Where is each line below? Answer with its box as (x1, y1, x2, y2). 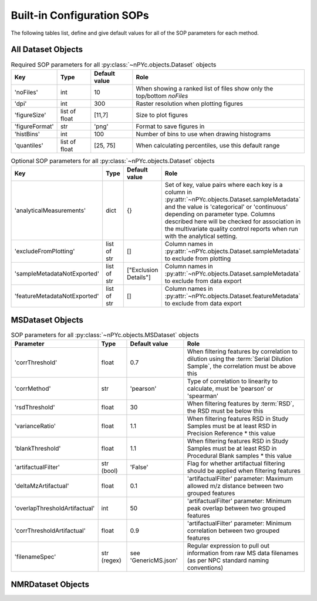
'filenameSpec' (14, 553, 56, 561)
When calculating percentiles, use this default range (136, 141, 280, 149)
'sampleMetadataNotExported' (14, 270, 100, 278)
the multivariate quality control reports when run (164, 225, 299, 233)
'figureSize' (14, 110, 46, 119)
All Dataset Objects (11, 45, 83, 55)
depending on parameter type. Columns (164, 210, 275, 219)
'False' (130, 463, 149, 471)
